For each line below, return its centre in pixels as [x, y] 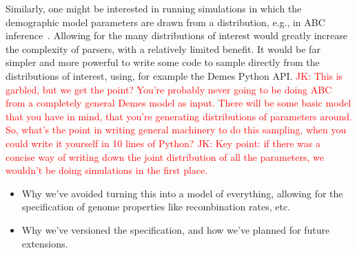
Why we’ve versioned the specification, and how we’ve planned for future [176, 229]
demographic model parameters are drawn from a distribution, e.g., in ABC [165, 22]
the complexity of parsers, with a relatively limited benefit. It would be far [163, 48]
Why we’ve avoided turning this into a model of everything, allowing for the [182, 193]
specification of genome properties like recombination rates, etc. [156, 207]
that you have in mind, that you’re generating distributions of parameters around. [179, 116]
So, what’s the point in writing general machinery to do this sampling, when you [176, 130]
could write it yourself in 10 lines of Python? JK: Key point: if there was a [163, 143]
